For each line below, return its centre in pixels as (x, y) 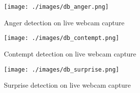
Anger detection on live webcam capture (64, 22)
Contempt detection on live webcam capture (70, 53)
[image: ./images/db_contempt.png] (62, 38)
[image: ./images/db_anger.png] (56, 7)
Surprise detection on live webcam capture (67, 85)
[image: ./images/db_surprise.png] (62, 69)
